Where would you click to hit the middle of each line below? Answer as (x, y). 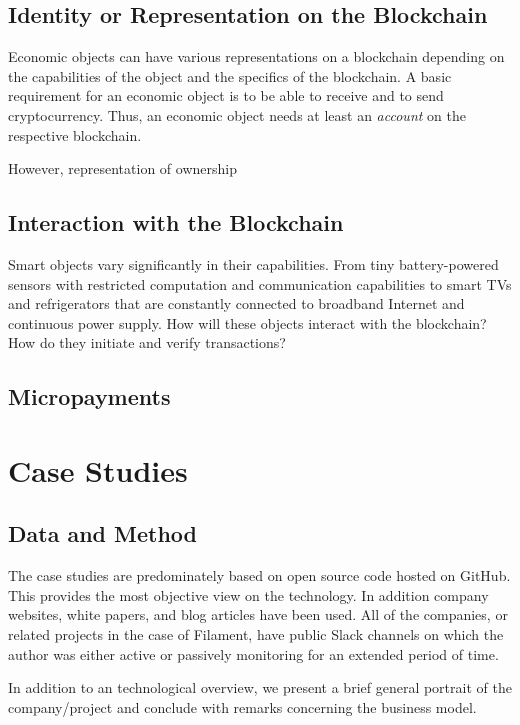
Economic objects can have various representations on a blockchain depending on (256, 56)
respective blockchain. (75, 134)
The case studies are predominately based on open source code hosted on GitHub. (259, 575)
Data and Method (103, 533)
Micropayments (89, 396)
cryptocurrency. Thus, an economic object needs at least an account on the (237, 114)
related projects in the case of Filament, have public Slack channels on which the (256, 634)
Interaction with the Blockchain (176, 222)
